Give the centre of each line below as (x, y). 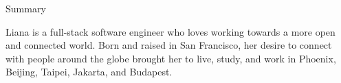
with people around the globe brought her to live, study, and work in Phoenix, (171, 58)
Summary (26, 8)
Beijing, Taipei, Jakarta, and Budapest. (89, 72)
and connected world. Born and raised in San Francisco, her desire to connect (169, 45)
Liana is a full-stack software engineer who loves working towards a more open (170, 31)
